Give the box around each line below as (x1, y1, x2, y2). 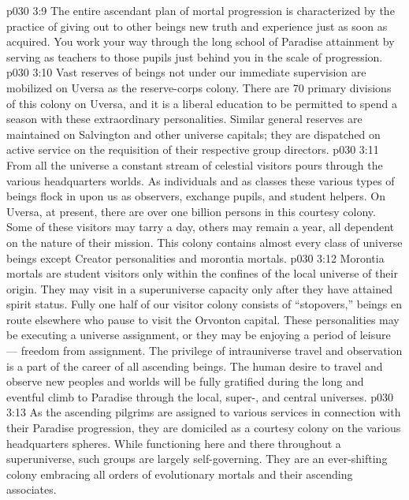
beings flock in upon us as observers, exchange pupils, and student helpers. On (6, 188, 386, 204)
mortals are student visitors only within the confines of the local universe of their (6, 265, 398, 282)
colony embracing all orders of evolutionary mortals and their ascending (6, 465, 353, 482)
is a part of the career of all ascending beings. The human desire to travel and (6, 357, 383, 374)
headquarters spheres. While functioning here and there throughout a (6, 435, 341, 451)
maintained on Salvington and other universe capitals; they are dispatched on (6, 125, 381, 142)
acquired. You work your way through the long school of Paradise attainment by (6, 33, 395, 50)
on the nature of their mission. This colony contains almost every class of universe (6, 233, 403, 250)
